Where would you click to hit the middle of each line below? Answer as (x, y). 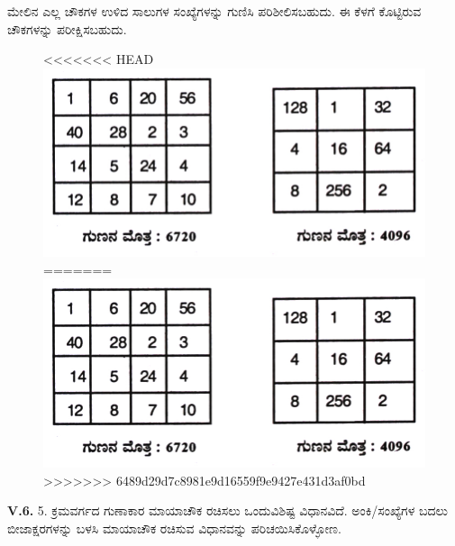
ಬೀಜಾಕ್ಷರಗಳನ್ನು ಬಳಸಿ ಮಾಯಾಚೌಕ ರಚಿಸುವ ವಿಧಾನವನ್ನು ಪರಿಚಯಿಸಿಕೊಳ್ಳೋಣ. (174, 528)
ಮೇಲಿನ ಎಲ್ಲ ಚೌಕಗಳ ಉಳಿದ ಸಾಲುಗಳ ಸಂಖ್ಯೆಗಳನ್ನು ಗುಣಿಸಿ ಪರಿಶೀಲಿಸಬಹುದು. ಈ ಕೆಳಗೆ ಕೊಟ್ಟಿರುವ (214, 11)
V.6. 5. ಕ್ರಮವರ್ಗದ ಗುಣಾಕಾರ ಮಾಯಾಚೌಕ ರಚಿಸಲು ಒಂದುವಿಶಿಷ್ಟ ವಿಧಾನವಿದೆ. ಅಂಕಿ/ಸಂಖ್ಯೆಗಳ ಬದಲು (227, 510)
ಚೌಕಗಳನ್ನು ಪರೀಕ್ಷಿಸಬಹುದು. (67, 28)
